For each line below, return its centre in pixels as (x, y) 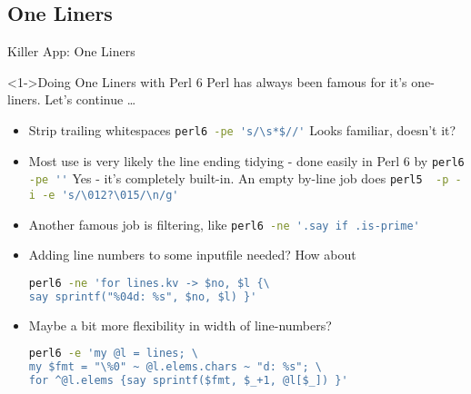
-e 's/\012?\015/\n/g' (110, 195)
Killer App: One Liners (71, 51)
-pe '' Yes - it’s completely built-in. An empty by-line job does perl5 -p (239, 178)
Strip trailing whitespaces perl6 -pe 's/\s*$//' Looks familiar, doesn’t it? (242, 129)
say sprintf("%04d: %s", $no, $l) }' (143, 296)
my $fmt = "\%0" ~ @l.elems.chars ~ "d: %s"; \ (175, 367)
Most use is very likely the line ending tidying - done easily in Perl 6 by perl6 (246, 160)
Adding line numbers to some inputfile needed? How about (192, 255)
